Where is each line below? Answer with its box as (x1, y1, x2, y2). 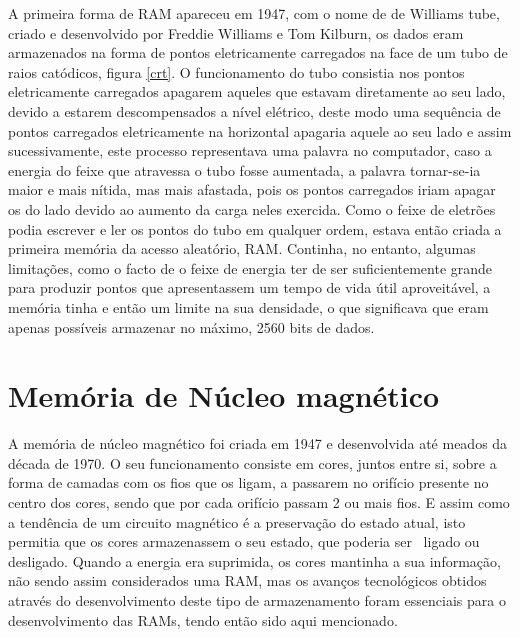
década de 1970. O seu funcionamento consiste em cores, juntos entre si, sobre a (8, 452, 497, 473)
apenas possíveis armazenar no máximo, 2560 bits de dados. (8, 316, 375, 337)
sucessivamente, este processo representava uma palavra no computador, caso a (8, 140, 492, 161)
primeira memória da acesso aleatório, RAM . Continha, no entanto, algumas (8, 238, 476, 259)
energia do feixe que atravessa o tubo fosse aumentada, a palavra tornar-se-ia (8, 159, 481, 180)
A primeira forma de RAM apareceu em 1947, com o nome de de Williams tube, (8, 3, 500, 23)
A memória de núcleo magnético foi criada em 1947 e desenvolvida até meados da (8, 433, 508, 454)
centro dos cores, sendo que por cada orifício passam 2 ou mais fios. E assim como (8, 492, 510, 512)
